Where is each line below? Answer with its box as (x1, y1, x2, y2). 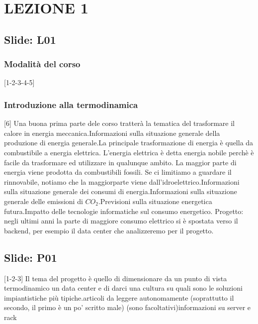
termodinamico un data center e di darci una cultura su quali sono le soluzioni (4, 283, 243, 293)
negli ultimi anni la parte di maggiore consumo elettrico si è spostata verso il (4, 216, 238, 226)
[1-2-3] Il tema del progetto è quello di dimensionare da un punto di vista (4, 273, 227, 283)
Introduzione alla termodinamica (4, 98, 138, 110)
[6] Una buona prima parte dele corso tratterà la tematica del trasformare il (4, 118, 235, 128)
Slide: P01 (4, 249, 57, 265)
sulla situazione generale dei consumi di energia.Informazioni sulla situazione (4, 186, 237, 197)
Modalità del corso (4, 58, 81, 70)
